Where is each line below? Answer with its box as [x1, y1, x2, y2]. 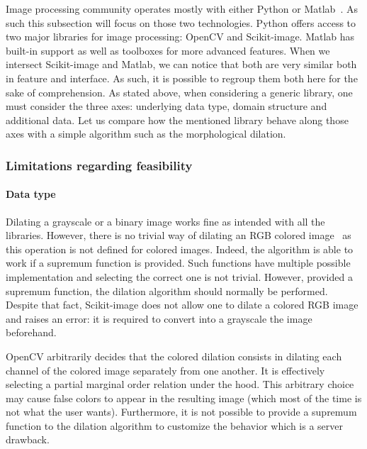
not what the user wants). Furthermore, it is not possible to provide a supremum [6, 404, 357, 419]
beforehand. [6, 325, 57, 340]
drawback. [6, 432, 50, 447]
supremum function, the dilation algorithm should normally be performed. [6, 283, 328, 298]
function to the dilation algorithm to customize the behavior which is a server [6, 418, 343, 433]
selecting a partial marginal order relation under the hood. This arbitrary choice [6, 377, 354, 392]
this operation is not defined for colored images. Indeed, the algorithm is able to [6, 241, 354, 256]
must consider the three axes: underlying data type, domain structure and [6, 99, 327, 113]
